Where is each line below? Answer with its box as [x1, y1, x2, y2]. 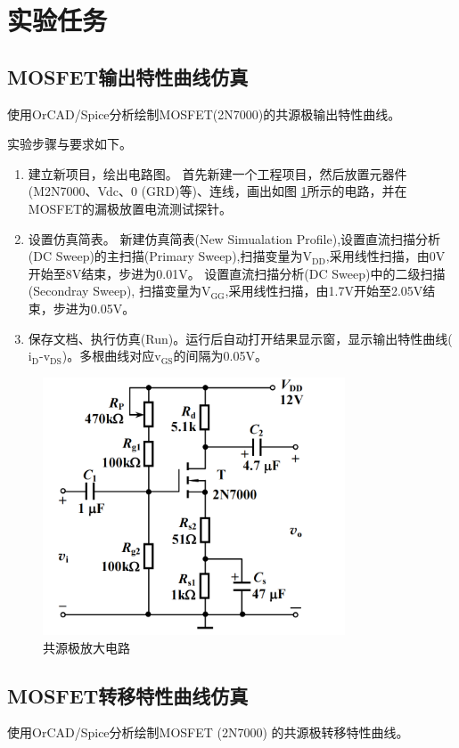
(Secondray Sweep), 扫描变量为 [28, 281, 201, 300]
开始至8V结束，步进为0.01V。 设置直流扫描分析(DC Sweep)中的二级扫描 [28, 264, 446, 282]
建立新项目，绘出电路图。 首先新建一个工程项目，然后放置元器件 [28, 164, 407, 183]
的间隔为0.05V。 [173, 346, 267, 365]
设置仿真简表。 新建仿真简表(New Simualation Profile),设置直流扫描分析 [28, 229, 441, 248]
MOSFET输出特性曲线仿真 [7, 62, 249, 90]
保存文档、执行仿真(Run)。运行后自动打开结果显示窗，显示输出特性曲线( [28, 329, 453, 347]
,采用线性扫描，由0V [325, 247, 446, 265]
